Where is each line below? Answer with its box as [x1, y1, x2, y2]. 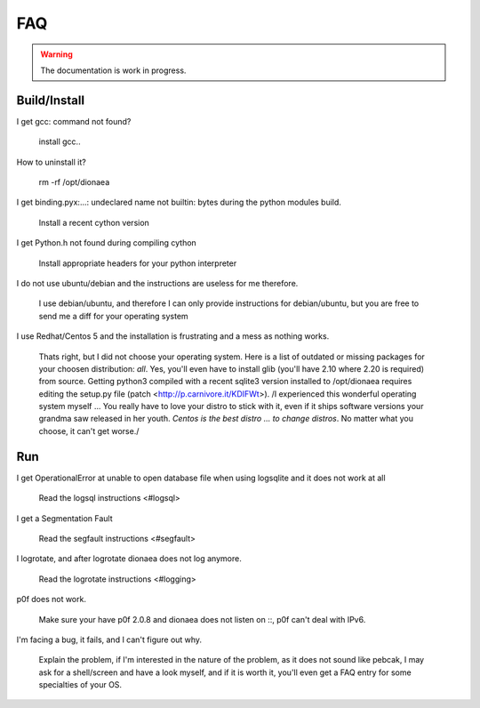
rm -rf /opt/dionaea [38, 177, 110, 188]
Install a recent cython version [38, 217, 150, 228]
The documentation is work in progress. [40, 65, 187, 76]
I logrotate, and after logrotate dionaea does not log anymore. [16, 553, 242, 564]
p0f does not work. [16, 594, 86, 605]
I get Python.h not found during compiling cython [16, 237, 197, 248]
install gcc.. [38, 136, 81, 147]
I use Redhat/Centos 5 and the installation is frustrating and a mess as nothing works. [16, 331, 330, 342]
